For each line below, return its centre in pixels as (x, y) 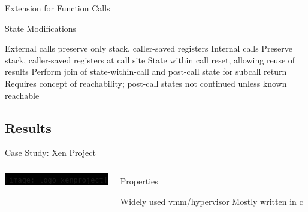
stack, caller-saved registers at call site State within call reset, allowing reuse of (150, 60)
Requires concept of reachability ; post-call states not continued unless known (146, 83)
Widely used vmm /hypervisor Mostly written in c (212, 201)
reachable (22, 95)
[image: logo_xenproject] (56, 180)
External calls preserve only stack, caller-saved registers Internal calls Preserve (149, 48)
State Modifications (41, 28)
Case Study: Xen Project (50, 152)
